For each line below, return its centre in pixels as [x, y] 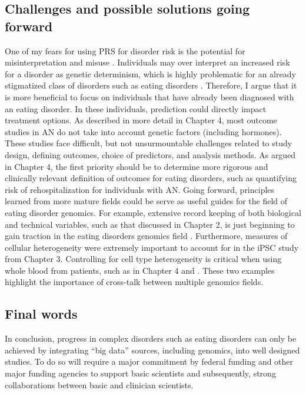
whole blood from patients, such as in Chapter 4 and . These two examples [140, 270]
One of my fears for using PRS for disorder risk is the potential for [125, 50]
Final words [41, 314]
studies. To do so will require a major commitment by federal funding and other [149, 361]
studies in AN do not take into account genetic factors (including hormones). [143, 131]
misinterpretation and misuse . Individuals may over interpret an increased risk [147, 62]
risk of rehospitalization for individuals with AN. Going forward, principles [140, 189]
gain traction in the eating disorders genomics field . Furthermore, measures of [146, 236]
